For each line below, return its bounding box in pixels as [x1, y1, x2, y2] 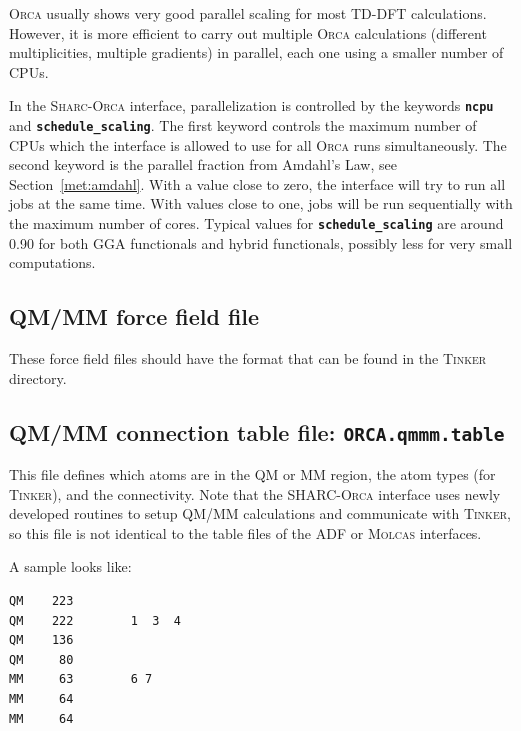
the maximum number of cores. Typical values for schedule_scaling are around [9, 213, 504, 234]
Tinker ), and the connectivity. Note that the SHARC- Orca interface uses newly [9, 483, 501, 504]
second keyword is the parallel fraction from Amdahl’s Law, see [9, 154, 397, 175]
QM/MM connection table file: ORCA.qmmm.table [9, 416, 505, 447]
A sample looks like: [9, 556, 132, 577]
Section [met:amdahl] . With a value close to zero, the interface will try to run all [9, 173, 506, 194]
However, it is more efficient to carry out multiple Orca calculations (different [9, 22, 487, 43]
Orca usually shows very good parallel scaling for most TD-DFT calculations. [9, 3, 487, 23]
